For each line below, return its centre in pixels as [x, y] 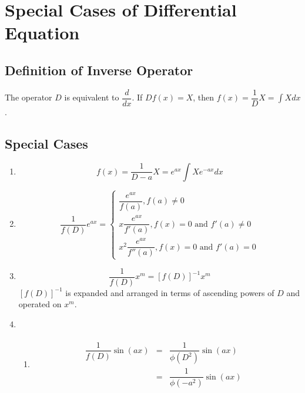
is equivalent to [92, 97]
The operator [29, 97]
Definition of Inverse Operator [99, 70]
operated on [40, 304]
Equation [42, 33]
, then [204, 97]
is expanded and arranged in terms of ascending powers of [170, 292]
